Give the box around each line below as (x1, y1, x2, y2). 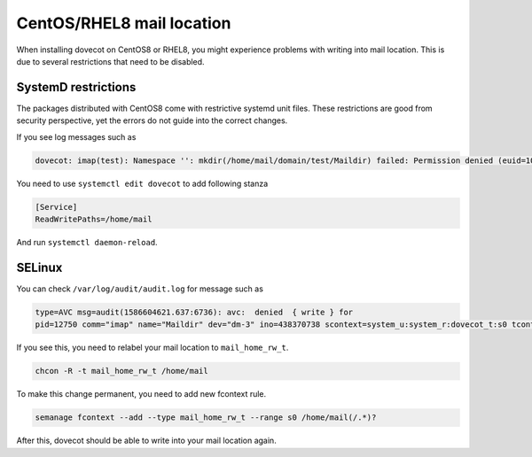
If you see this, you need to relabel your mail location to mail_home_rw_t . (16, 342, 289, 353)
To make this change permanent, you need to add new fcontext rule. (16, 389, 267, 399)
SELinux (16, 259, 63, 275)
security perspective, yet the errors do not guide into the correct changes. (16, 115, 288, 126)
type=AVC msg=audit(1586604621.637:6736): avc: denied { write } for (35, 306, 354, 317)
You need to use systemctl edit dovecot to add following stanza (16, 178, 269, 189)
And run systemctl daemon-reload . (16, 236, 159, 247)
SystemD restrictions (16, 80, 137, 95)
